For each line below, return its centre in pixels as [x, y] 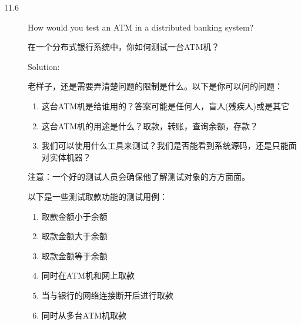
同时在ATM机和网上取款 [88, 275]
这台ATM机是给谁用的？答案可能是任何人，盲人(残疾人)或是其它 [165, 105]
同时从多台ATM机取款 [84, 315]
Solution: [44, 66]
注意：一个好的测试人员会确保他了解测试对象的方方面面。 [139, 177]
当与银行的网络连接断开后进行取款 [107, 295]
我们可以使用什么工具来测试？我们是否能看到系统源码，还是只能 [165, 145]
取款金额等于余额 [74, 255]
